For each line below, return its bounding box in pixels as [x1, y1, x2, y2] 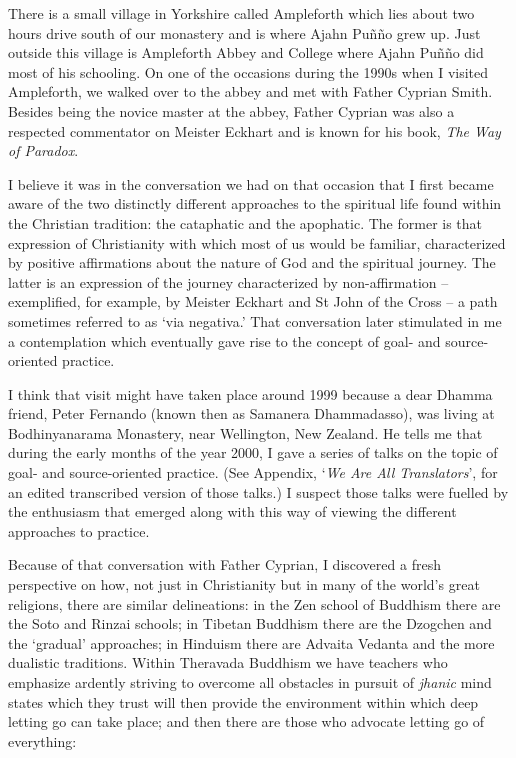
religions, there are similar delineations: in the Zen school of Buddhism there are [8, 593, 501, 614]
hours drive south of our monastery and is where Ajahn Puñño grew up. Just [8, 22, 481, 43]
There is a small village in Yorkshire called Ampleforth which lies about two [8, 3, 475, 23]
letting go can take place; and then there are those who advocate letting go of [8, 711, 485, 732]
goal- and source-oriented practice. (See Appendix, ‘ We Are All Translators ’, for [8, 462, 498, 483]
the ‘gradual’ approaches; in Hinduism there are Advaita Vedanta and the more [8, 632, 495, 653]
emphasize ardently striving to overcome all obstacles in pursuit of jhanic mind [8, 672, 492, 692]
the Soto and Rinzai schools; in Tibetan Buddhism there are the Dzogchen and [8, 613, 492, 634]
